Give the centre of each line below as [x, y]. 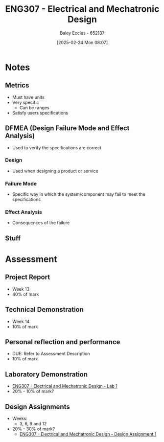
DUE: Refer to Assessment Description [51, 354]
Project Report [28, 277]
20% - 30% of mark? [34, 429]
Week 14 [21, 321]
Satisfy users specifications [40, 113]
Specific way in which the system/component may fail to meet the [79, 194]
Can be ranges [35, 107]
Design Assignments [37, 407]
